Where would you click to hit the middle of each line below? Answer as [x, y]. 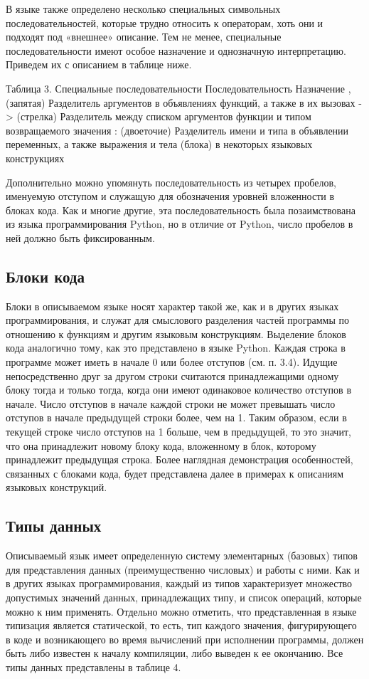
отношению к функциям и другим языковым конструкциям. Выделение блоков [176, 333]
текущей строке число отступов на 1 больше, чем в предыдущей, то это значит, [178, 432]
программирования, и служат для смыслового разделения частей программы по [178, 320]
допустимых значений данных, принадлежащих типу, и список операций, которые [184, 597]
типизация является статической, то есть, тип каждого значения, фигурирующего [181, 625]
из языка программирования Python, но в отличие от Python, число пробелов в [180, 224]
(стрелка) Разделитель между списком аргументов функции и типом [164, 116]
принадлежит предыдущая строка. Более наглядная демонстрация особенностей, [180, 459]
